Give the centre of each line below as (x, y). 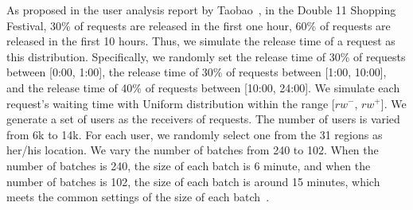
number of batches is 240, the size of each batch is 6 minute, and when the (189, 165)
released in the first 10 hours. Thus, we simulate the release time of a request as (201, 41)
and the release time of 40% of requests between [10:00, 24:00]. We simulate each (203, 87)
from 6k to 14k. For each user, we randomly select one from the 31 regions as (195, 134)
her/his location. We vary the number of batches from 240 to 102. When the (193, 150)
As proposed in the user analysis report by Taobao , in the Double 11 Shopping (201, 10)
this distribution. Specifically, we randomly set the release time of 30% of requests (206, 56)
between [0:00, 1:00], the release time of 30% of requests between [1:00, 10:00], (197, 72)
